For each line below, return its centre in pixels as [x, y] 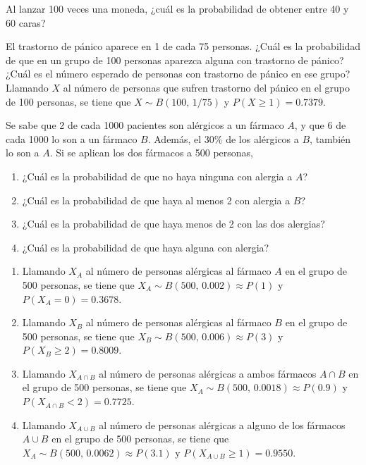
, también [330, 138]
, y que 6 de [320, 125]
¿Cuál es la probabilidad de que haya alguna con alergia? [146, 247]
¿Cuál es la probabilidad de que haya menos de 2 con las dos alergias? [173, 224]
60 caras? [26, 22]
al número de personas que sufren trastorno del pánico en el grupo [206, 87]
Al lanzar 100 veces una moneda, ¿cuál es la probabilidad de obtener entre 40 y [177, 8]
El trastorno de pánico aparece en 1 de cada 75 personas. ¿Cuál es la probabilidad [183, 46]
